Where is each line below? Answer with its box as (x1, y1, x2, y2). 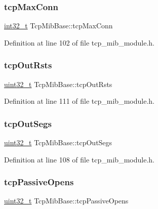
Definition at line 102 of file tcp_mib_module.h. (4, 37, 154, 48)
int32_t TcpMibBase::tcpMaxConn (4, 20, 113, 31)
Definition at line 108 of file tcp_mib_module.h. (4, 154, 154, 164)
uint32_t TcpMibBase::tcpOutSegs (4, 137, 112, 148)
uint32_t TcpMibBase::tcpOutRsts (4, 78, 112, 89)
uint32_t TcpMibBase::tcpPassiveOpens (4, 195, 129, 206)
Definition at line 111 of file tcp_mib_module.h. (4, 96, 154, 106)
